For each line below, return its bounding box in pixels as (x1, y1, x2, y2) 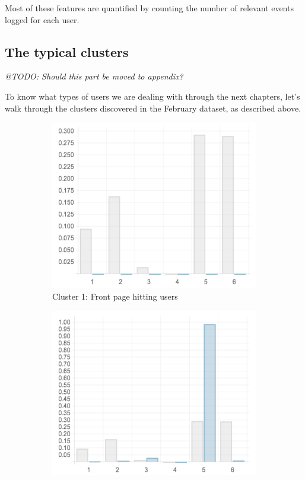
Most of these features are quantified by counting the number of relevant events (5, 2, 294, 14)
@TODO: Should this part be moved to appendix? (5, 70, 183, 82)
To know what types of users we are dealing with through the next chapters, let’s (5, 90, 300, 102)
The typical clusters (5, 42, 129, 61)
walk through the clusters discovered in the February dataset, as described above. (5, 101, 301, 114)
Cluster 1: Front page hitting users (52, 290, 178, 303)
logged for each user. (5, 13, 80, 26)
